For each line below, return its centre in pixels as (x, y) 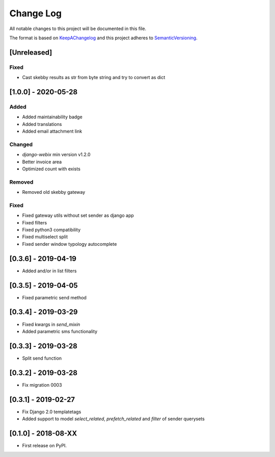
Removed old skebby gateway (54, 192)
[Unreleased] (31, 52)
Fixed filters (35, 222)
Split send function (42, 358)
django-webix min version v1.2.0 (57, 155)
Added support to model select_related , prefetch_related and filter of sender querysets (113, 419)
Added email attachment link (52, 131)
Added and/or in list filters (49, 271)
